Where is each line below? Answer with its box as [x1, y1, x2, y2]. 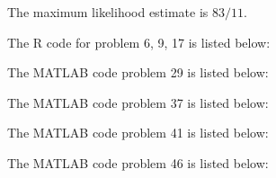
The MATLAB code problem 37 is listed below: [7, 93, 269, 111]
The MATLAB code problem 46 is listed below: [7, 153, 269, 172]
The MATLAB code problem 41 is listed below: [7, 123, 269, 142]
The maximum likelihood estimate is [7, 3, 209, 21]
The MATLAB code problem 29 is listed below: [7, 63, 269, 82]
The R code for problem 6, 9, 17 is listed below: [7, 32, 271, 51]
